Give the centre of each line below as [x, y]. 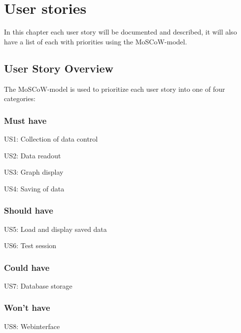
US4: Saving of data [34, 188]
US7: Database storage [38, 285]
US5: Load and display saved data [55, 229]
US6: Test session [30, 245]
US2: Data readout [33, 155]
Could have [27, 267]
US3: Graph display [34, 172]
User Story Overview [59, 68]
